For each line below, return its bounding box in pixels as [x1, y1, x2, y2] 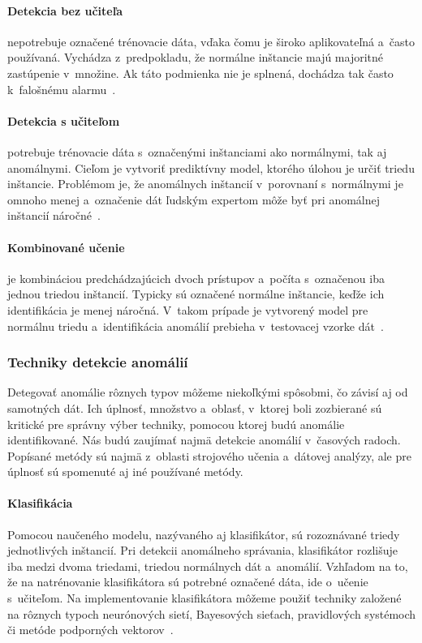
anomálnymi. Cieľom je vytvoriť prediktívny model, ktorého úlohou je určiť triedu [7, 159, 415, 176]
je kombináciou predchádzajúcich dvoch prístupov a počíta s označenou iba [7, 269, 385, 286]
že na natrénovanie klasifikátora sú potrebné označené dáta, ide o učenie [7, 573, 368, 590]
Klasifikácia [7, 495, 73, 512]
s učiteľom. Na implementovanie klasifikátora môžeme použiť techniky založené [7, 589, 402, 607]
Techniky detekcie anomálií [7, 352, 188, 372]
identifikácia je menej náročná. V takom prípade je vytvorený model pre [7, 301, 368, 318]
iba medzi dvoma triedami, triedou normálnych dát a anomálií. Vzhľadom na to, [7, 557, 408, 574]
